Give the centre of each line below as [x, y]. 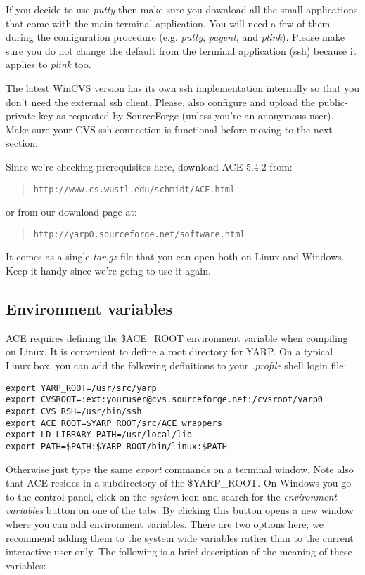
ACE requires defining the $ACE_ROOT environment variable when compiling [177, 337]
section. [22, 143]
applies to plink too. [49, 64]
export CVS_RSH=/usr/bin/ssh [74, 411]
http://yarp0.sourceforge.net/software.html [139, 234]
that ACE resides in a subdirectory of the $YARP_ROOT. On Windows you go [179, 483]
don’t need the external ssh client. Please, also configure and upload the [161, 101]
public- [333, 101]
